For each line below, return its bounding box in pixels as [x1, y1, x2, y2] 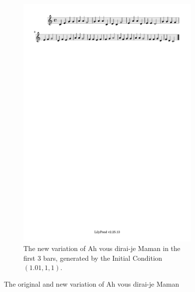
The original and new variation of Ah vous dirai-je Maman [4, 278, 179, 289]
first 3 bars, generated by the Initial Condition [23, 252, 162, 263]
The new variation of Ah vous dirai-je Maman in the [23, 243, 180, 253]
